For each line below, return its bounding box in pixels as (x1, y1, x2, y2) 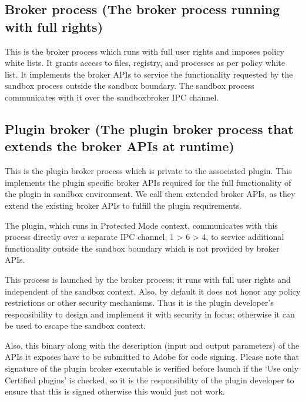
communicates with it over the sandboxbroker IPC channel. (5, 91, 219, 103)
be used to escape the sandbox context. (5, 319, 146, 332)
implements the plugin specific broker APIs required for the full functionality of (5, 176, 291, 188)
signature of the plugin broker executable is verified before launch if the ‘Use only (5, 362, 299, 375)
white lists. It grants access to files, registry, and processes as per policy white (5, 56, 285, 69)
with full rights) (5, 17, 103, 35)
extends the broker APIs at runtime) (5, 137, 234, 155)
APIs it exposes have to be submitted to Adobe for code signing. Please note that (5, 350, 299, 363)
